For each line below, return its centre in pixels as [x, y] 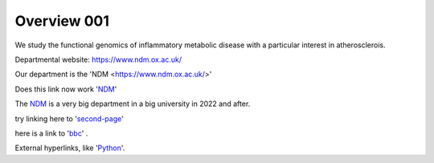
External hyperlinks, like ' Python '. [70, 148]
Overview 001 [62, 21]
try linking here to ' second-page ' [69, 118]
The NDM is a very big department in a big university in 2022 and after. [133, 104]
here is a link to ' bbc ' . [51, 133]
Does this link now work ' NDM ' [66, 89]
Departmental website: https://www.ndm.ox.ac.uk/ [98, 59]
